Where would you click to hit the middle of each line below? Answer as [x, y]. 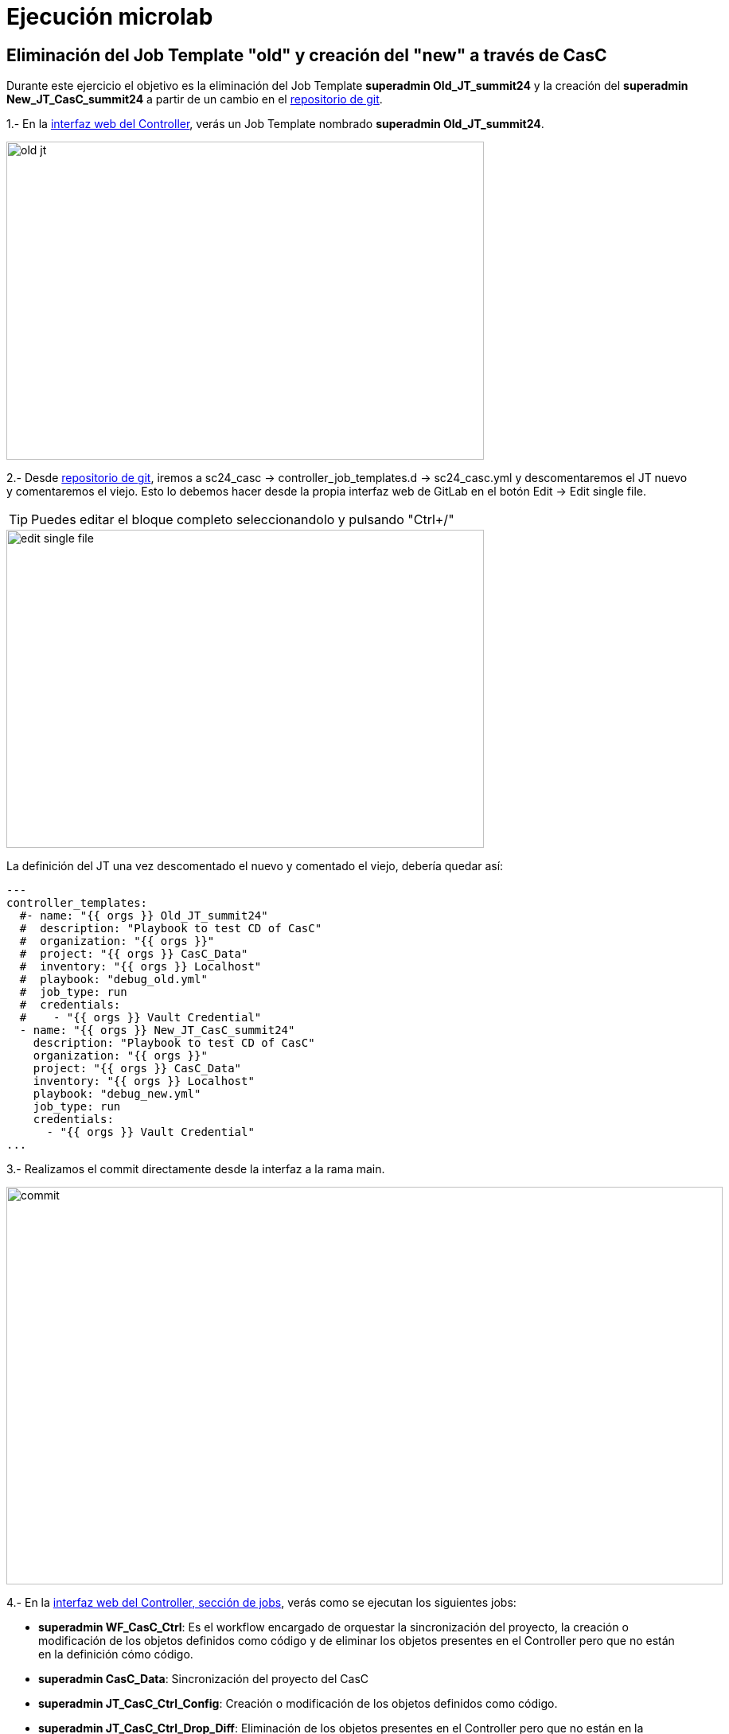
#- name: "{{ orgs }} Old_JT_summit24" [144, 916]
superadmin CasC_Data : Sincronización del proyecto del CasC [204, 1679]
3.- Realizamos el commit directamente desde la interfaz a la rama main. [196, 1169]
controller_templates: [77, 903]
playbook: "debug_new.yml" [117, 1094]
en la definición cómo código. [116, 1654]
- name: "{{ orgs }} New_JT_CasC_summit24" [157, 1030]
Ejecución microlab [110, 17]
